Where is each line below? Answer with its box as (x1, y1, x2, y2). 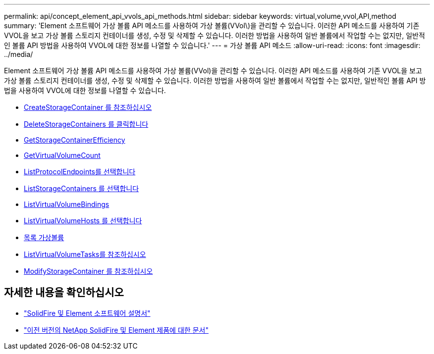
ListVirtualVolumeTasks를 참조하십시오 (24, 250, 146, 258)
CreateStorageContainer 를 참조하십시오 (24, 103, 152, 111)
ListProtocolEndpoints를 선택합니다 (24, 167, 136, 176)
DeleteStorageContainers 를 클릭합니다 (24, 120, 149, 128)
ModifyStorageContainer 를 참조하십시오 (24, 267, 153, 275)
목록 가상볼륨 (24, 233, 64, 242)
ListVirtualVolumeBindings (24, 200, 109, 208)
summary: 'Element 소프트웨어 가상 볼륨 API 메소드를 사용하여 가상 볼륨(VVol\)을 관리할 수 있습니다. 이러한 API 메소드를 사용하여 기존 (4, 21, 420, 30)
